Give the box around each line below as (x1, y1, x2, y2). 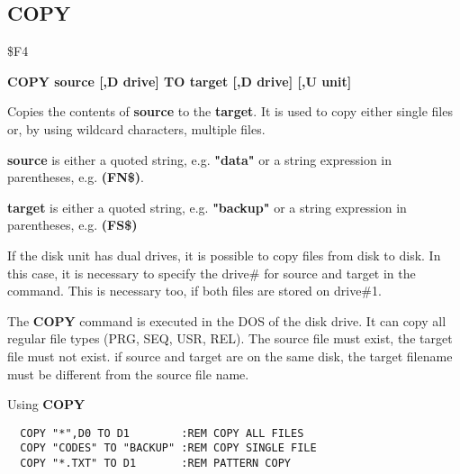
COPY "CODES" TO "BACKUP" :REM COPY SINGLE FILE (20, 442, 317, 455)
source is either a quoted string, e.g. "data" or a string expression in (7, 150, 392, 169)
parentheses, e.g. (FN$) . (7, 168, 145, 187)
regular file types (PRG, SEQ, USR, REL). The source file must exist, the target (7, 329, 453, 348)
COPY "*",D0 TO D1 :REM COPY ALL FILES (20, 426, 304, 440)
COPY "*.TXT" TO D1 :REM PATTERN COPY (20, 457, 291, 470)
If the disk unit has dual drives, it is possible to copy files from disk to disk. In (7, 245, 441, 264)
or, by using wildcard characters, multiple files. (7, 119, 266, 138)
